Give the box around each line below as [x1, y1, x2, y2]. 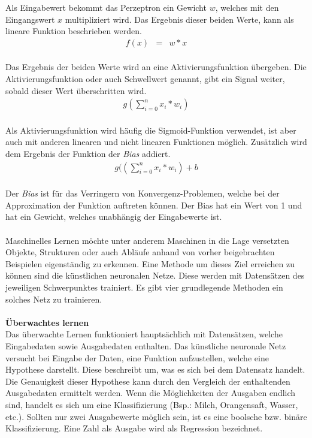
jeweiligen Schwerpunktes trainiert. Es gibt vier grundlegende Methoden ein [5, 280, 283, 293]
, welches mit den [215, 1, 279, 13]
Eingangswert [5, 13, 55, 25]
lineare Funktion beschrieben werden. [5, 25, 142, 37]
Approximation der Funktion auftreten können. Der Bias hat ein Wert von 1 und [5, 198, 302, 211]
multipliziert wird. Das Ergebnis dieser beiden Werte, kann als [65, 13, 294, 25]
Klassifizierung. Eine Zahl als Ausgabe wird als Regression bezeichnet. [5, 422, 263, 434]
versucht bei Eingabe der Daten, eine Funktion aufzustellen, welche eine [5, 351, 269, 364]
